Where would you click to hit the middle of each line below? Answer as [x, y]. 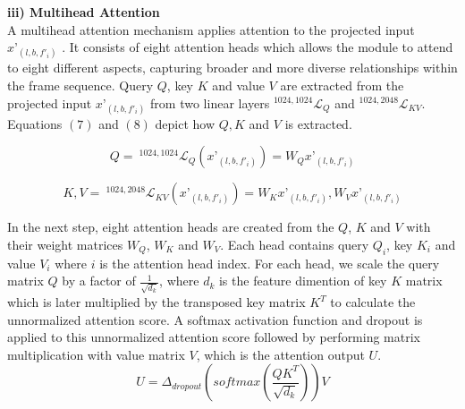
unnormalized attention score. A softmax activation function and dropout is [215, 319]
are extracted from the [342, 85]
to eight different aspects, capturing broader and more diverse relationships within [232, 68]
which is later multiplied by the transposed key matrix [156, 302]
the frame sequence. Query [80, 85]
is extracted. [318, 123]
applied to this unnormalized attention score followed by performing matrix [214, 337]
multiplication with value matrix [96, 354]
